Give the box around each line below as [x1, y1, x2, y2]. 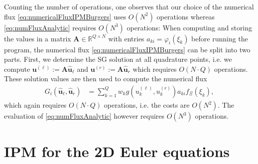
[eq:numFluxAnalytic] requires [4, 22, 97, 32]
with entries [108, 33, 144, 43]
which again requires [4, 100, 67, 110]
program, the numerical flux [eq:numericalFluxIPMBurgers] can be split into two [4, 44, 251, 54]
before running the [191, 33, 248, 43]
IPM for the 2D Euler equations [4, 141, 230, 162]
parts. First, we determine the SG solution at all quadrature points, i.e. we [4, 54, 232, 64]
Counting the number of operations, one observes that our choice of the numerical [4, 1, 254, 11]
